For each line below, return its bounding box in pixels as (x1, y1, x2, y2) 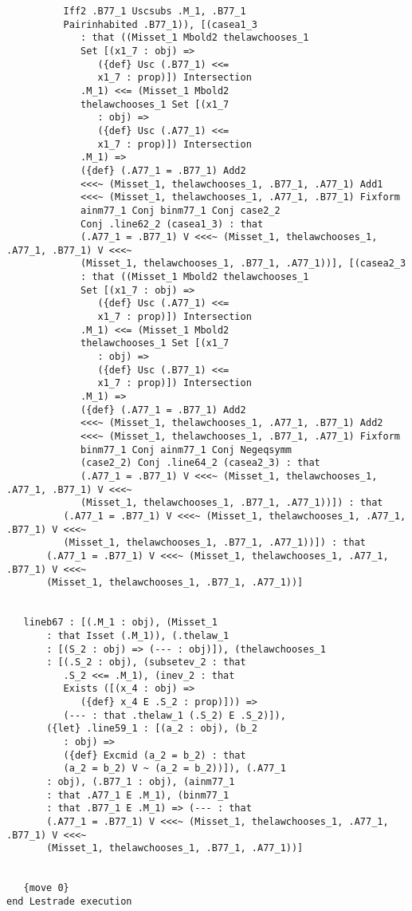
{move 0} (23, 882, 69, 894)
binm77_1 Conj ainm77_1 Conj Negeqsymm (80, 444, 292, 455)
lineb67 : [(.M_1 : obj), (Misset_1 (23, 617, 218, 629)
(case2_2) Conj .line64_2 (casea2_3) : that (80, 457, 320, 469)
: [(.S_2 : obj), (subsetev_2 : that (46, 657, 246, 668)
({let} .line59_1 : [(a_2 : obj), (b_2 (46, 723, 257, 735)
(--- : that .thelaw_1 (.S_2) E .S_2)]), (63, 709, 286, 721)
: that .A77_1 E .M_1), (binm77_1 (46, 789, 230, 801)
